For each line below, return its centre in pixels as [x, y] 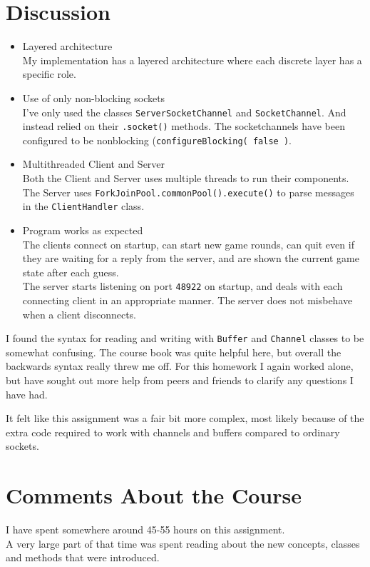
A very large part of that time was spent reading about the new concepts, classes [183, 543]
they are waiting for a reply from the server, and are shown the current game [191, 258]
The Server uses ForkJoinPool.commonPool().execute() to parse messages [188, 192]
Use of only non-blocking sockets [94, 97]
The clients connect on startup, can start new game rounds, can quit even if [188, 244]
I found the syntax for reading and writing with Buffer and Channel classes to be [185, 338]
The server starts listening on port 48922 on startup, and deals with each [183, 286]
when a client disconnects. [79, 314]
